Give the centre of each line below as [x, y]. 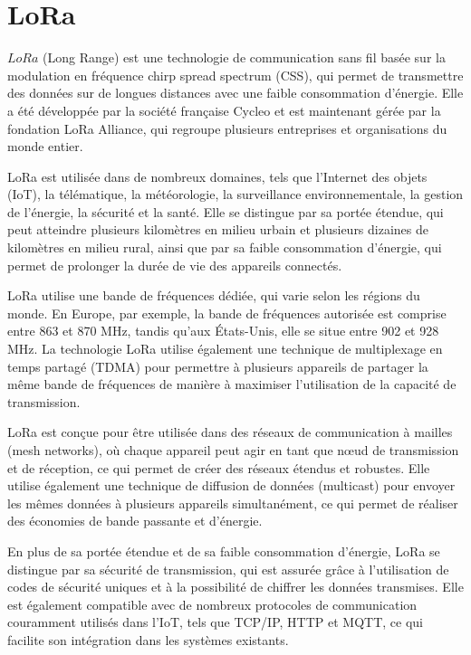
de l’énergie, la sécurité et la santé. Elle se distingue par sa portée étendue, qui [226, 211]
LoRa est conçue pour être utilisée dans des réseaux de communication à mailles [230, 432]
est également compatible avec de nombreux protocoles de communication [212, 604]
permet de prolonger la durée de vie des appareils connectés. [175, 265]
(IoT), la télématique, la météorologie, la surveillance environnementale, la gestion [235, 194]
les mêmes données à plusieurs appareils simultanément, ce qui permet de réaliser [233, 503]
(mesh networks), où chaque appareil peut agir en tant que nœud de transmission [233, 450]
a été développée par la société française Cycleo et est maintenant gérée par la [224, 110]
